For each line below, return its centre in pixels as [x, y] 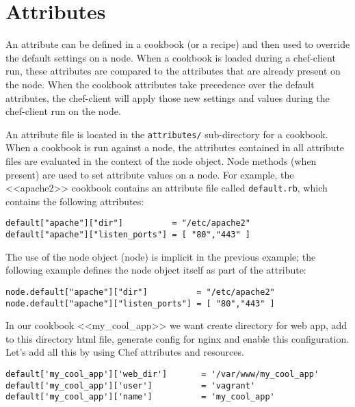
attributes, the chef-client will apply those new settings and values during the [168, 97]
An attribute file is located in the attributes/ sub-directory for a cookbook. [167, 134]
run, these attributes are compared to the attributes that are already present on [173, 71]
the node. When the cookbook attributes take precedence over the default [160, 84]
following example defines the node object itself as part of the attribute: [156, 270]
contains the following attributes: [75, 201]
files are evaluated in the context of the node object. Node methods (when [161, 160]
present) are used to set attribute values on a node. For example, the [150, 174]
